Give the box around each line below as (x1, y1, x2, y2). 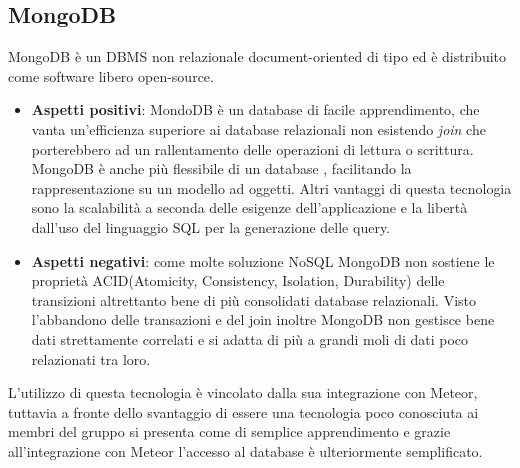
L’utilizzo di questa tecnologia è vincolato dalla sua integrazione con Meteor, (8, 382, 478, 403)
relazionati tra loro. (31, 348, 151, 369)
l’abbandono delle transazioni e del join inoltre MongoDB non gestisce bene (31, 309, 495, 330)
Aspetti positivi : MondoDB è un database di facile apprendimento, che (31, 99, 480, 120)
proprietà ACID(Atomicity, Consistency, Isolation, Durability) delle (31, 270, 445, 291)
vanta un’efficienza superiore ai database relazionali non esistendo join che (31, 118, 486, 139)
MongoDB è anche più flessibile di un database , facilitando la (31, 158, 412, 179)
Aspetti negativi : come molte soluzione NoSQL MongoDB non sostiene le (31, 250, 495, 271)
